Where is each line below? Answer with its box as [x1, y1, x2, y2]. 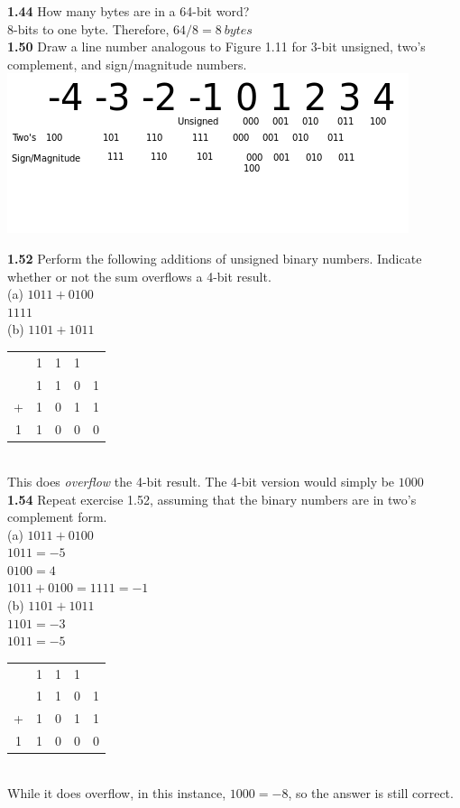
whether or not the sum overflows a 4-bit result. [7, 266, 271, 285]
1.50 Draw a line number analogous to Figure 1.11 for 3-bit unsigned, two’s [7, 37, 426, 56]
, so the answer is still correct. [288, 783, 454, 802]
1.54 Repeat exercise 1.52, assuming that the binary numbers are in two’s [7, 489, 417, 508]
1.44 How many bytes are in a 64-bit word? [7, 2, 250, 20]
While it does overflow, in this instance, [7, 783, 226, 802]
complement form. [7, 507, 107, 526]
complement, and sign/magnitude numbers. [7, 54, 247, 73]
